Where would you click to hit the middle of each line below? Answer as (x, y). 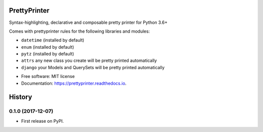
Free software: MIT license (48, 76)
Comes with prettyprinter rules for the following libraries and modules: (79, 31)
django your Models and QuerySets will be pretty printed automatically (93, 67)
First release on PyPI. (43, 121)
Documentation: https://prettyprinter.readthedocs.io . (74, 83)
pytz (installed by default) (48, 54)
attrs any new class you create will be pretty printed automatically (89, 60)
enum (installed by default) (48, 47)
